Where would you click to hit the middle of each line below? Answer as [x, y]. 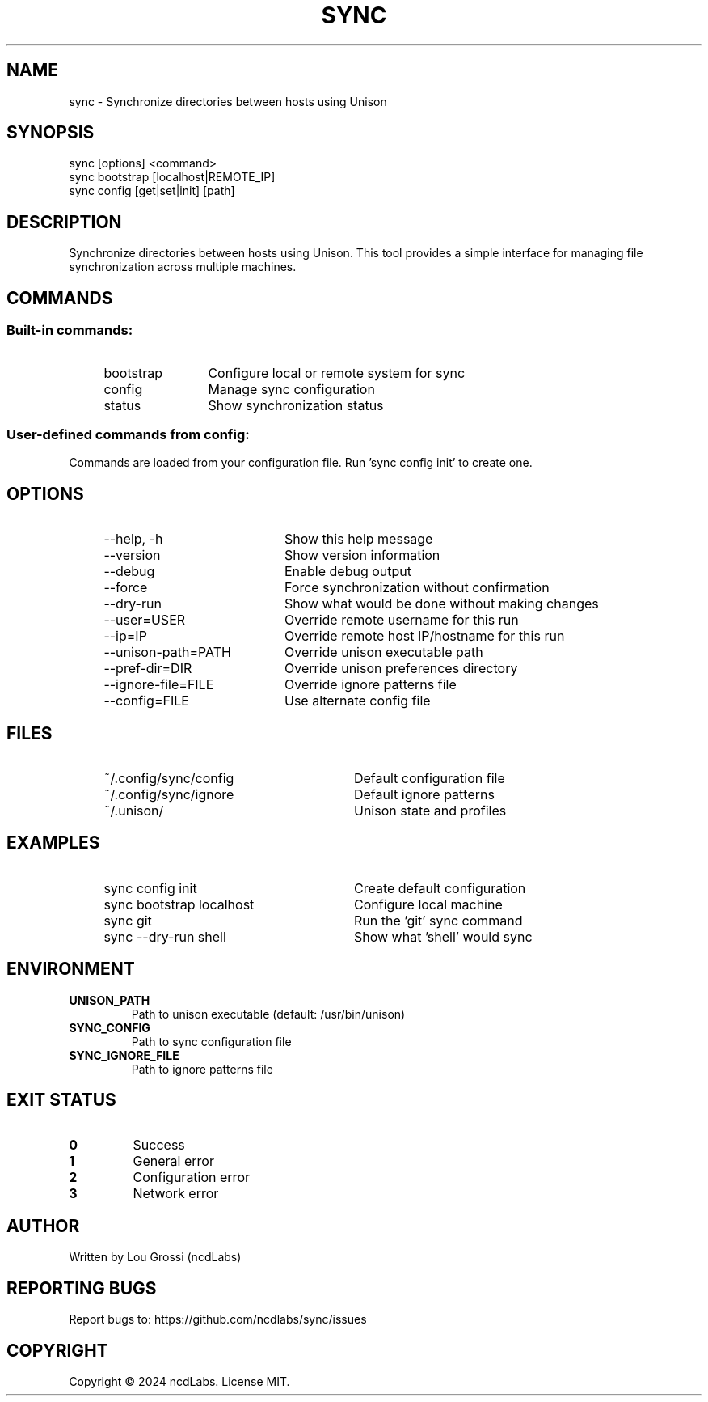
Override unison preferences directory [401, 669]
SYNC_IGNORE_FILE [124, 1055]
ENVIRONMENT [71, 969]
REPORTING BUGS [82, 1288]
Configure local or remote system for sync [337, 373]
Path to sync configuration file [211, 1041]
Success [159, 1145]
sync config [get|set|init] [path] [152, 191]
